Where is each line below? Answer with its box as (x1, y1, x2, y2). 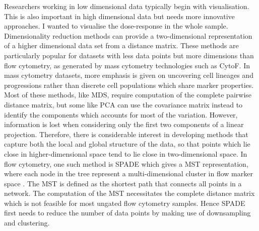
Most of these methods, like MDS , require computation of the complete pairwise (4, 89, 252, 100)
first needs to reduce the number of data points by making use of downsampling (4, 207, 251, 218)
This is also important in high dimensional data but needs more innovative (4, 11, 235, 21)
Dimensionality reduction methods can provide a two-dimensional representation (4, 30, 252, 41)
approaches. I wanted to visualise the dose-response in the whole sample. (4, 21, 228, 31)
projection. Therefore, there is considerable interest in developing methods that (4, 129, 248, 139)
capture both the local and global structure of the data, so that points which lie (4, 139, 250, 149)
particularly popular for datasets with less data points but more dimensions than (4, 50, 254, 60)
